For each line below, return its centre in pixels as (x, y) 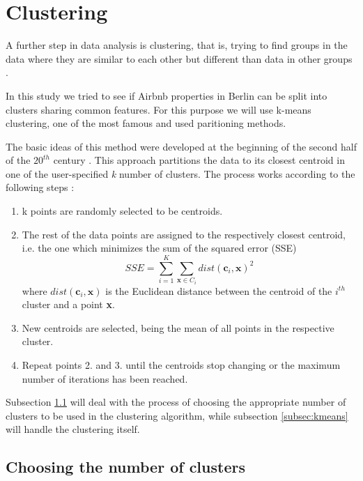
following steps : (40, 187)
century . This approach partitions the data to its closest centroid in (199, 160)
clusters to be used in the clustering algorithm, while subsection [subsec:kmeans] (177, 415)
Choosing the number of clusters (125, 467)
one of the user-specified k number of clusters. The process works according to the (180, 173)
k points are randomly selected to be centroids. (122, 211)
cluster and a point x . (68, 304)
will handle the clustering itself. (73, 429)
